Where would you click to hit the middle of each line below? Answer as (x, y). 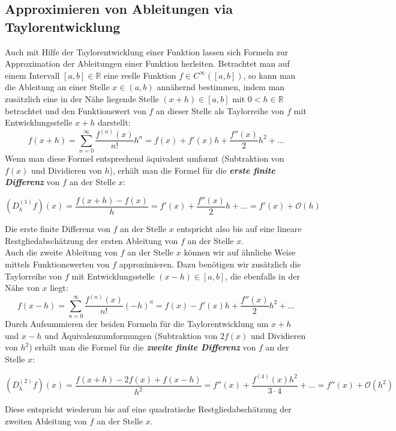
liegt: (59, 288)
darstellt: (114, 122)
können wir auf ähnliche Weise (240, 252)
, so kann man (269, 75)
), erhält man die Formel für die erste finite (192, 170)
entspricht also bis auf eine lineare (239, 229)
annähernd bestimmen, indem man (221, 87)
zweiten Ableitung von (46, 420)
